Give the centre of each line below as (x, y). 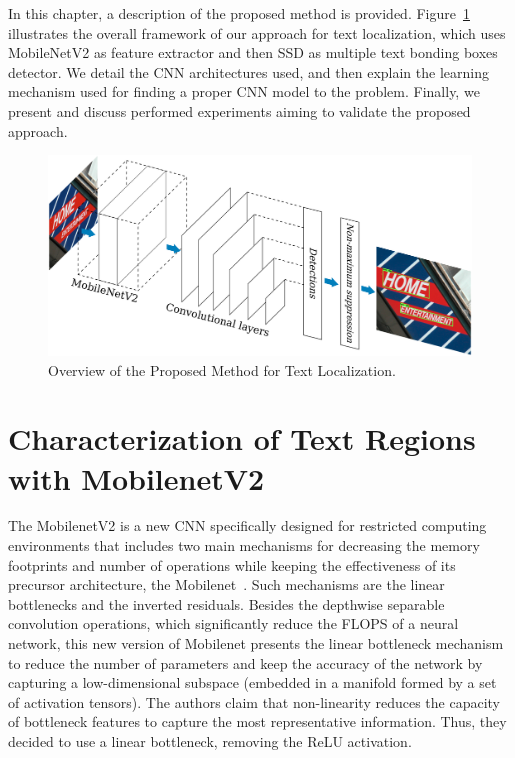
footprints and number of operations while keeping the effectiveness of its (232, 564)
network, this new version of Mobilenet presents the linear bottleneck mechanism (256, 643)
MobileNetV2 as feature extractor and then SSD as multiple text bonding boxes (253, 52)
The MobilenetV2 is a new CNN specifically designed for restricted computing (247, 525)
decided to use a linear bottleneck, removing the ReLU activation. (210, 741)
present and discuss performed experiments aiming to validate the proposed (239, 110)
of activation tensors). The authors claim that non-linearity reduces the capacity (254, 701)
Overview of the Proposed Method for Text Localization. (222, 369)
